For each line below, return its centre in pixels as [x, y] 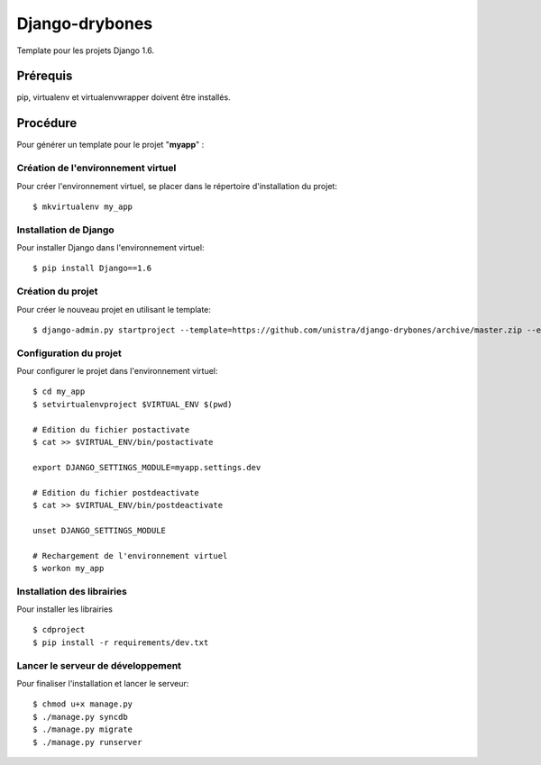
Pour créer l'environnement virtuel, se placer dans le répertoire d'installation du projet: [177, 186]
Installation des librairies [72, 591]
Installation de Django [65, 230]
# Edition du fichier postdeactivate [116, 492]
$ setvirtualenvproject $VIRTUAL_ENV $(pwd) [133, 404]
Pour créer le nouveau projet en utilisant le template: [114, 309]
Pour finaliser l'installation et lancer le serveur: [103, 684]
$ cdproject [59, 630]
